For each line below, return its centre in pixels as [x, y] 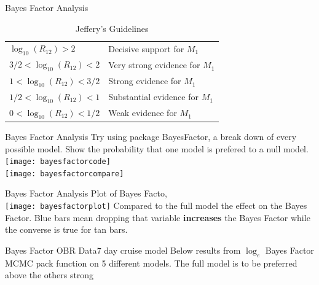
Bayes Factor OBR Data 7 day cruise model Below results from [123, 250]
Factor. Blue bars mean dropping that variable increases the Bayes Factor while [158, 217]
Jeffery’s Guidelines [112, 28]
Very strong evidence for [154, 65]
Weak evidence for [143, 113]
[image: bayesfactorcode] [58, 162]
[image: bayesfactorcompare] [65, 174]
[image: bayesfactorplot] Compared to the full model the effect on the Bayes [156, 205]
